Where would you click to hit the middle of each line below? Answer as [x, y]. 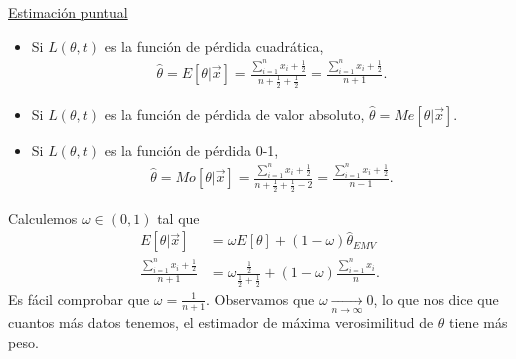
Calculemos [43, 217]
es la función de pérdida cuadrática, [214, 45]
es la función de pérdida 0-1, [191, 149]
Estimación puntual [68, 12]
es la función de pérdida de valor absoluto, [234, 113]
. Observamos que [260, 298]
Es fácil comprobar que [79, 298]
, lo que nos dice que [436, 298]
